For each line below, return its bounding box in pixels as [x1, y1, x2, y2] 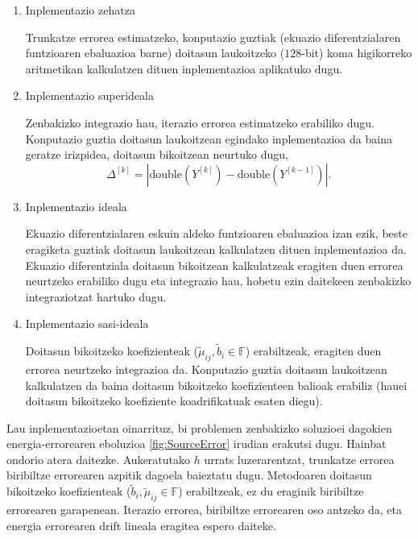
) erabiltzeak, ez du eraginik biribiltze [178, 483, 364, 500]
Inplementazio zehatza [25, 2, 135, 18]
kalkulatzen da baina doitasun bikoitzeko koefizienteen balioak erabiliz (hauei [25, 376, 408, 393]
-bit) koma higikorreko [301, 44, 412, 61]
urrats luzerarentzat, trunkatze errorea [204, 450, 395, 467]
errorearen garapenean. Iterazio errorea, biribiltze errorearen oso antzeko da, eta [6, 501, 403, 518]
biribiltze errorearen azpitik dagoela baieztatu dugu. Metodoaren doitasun [6, 466, 372, 483]
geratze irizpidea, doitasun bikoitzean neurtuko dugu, [25, 146, 288, 163]
